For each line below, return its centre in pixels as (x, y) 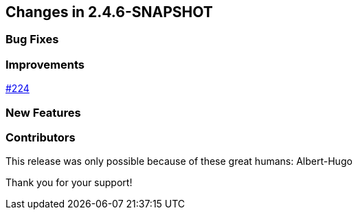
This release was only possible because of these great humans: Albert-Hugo (179, 161)
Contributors (41, 137)
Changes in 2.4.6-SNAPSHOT (109, 12)
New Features (43, 112)
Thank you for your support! (69, 183)
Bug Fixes (32, 39)
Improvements (45, 64)
